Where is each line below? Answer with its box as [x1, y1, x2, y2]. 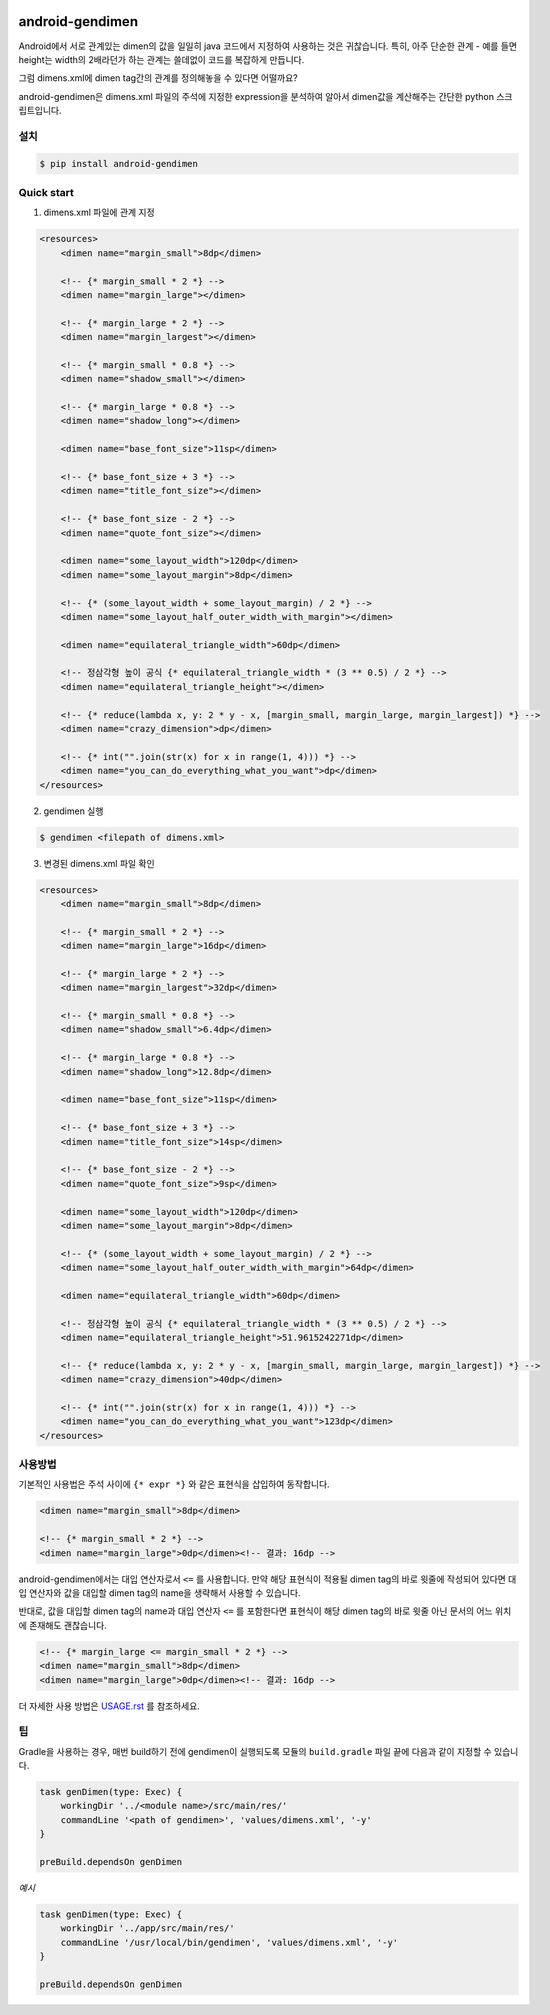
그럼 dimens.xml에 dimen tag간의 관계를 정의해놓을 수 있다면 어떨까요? [18, 72, 299, 84]
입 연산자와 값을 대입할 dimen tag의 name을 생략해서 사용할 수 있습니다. [18, 1587, 301, 1599]
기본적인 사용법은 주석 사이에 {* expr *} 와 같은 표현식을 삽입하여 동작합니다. [18, 1478, 330, 1490]
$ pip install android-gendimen [39, 158, 199, 169]
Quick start [18, 185, 75, 199]
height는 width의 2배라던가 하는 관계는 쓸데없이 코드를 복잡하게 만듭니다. [18, 53, 305, 65]
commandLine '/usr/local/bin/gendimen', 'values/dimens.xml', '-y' [60, 1936, 399, 1948]
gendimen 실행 [43, 805, 104, 817]
